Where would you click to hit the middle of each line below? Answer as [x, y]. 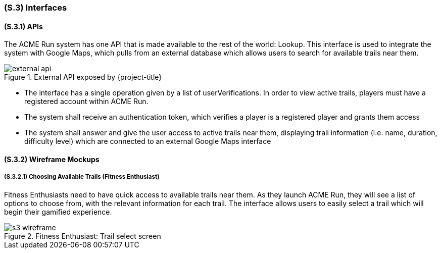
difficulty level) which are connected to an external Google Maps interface [148, 141]
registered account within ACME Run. [86, 102]
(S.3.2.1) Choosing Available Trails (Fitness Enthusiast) [82, 177]
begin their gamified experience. [58, 212]
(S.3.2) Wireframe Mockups [52, 159]
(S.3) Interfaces [36, 8]
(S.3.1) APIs [23, 26]
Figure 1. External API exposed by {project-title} [83, 77]
